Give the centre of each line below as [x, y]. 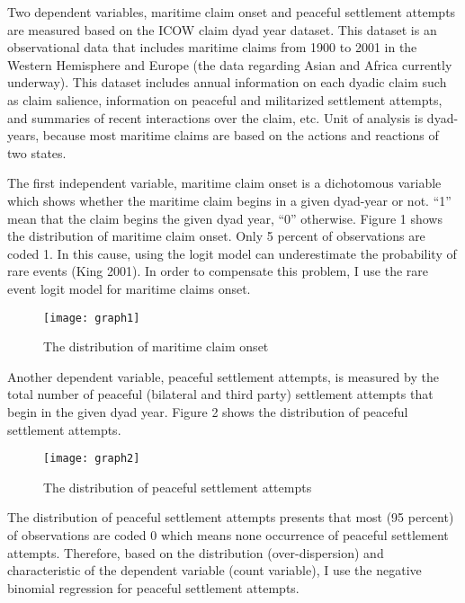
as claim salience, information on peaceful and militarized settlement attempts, [225, 99]
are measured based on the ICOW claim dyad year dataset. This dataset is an [222, 29]
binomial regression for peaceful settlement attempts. [153, 587]
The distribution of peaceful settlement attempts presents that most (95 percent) [231, 517]
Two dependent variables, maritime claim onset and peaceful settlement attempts [232, 12]
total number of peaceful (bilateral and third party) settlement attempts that [220, 394]
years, [23, 135]
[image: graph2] [92, 459]
